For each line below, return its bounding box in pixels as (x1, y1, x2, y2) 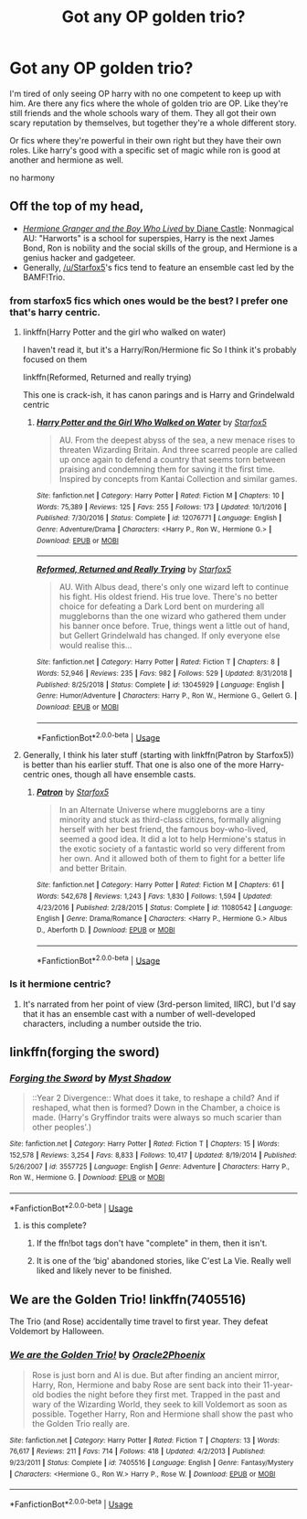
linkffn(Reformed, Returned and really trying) (22, 372, 192, 383)
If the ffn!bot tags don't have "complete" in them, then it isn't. (36, 1237, 268, 1249)
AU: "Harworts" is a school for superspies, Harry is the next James (22, 232, 275, 243)
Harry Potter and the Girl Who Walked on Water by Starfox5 (36, 417, 268, 428)
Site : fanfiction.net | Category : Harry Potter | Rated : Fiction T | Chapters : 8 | (36, 658, 281, 667)
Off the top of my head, (9, 198, 144, 214)
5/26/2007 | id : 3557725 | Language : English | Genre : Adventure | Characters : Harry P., (9, 1161, 291, 1171)
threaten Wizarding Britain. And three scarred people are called (58, 444, 298, 455)
